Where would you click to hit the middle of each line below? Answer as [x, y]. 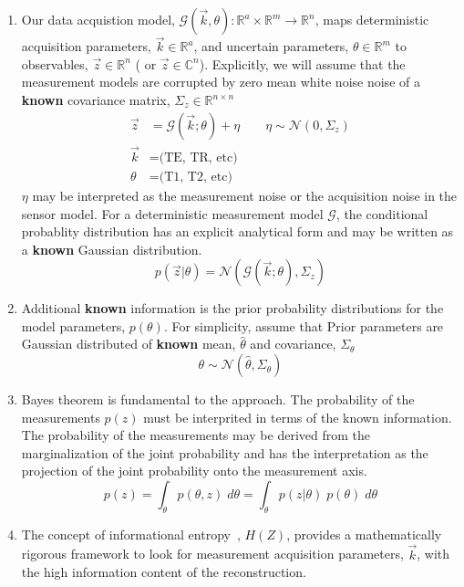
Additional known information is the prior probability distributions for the [232, 308]
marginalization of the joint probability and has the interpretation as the [225, 452]
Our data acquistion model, [98, 19]
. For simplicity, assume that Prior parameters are [304, 325]
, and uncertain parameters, [271, 46]
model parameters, [73, 325]
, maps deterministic [372, 19]
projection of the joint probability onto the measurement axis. [194, 471]
